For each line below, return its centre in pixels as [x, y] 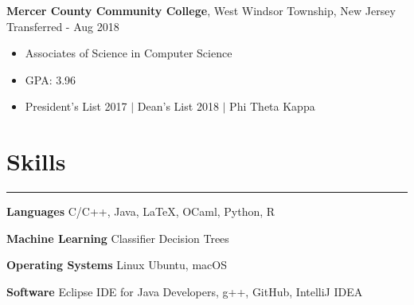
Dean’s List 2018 [178, 106]
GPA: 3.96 [51, 79]
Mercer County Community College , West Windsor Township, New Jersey [201, 10]
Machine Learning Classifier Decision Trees [118, 238]
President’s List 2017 [76, 106]
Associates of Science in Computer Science [129, 53]
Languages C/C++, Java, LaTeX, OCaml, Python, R [141, 211]
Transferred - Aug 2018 [63, 26]
